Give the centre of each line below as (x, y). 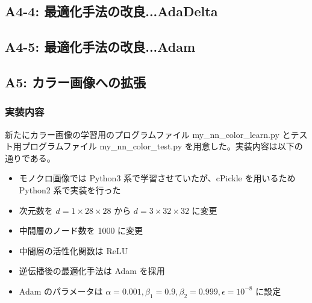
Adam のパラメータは (61, 291)
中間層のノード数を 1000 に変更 (81, 230)
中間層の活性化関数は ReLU (73, 250)
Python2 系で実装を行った (70, 189)
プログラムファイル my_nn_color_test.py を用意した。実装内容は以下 (158, 146)
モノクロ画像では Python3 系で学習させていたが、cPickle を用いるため (157, 178)
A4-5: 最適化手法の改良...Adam (100, 47)
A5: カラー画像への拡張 (76, 82)
